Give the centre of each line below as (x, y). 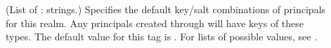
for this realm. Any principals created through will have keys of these (155, 23)
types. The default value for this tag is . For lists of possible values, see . (162, 37)
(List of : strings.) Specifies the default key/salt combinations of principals (166, 9)
